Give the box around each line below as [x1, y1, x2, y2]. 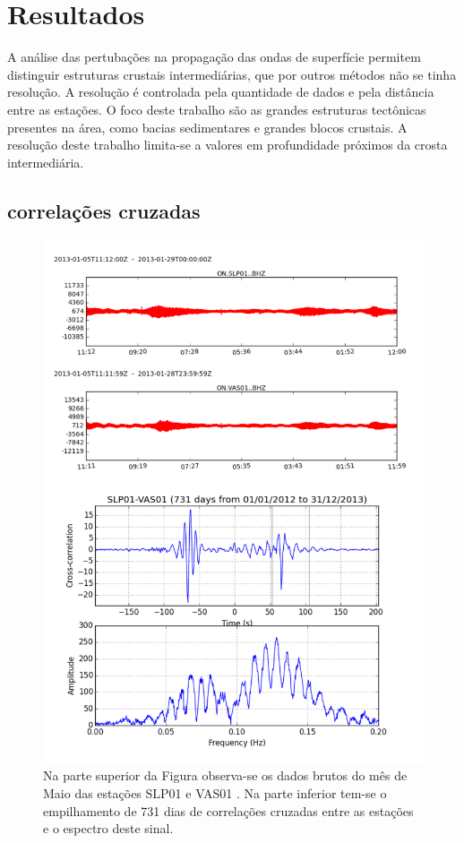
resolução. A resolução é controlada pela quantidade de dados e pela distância [7, 82, 434, 101]
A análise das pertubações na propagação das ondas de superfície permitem [7, 47, 421, 66]
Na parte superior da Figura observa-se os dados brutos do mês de [43, 766, 408, 785]
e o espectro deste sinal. [43, 819, 174, 838]
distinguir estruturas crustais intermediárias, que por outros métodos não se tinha [7, 65, 457, 83]
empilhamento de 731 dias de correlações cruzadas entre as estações [43, 801, 414, 820]
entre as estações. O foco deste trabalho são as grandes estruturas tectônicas [7, 99, 426, 118]
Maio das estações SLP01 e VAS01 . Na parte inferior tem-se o [43, 784, 387, 803]
